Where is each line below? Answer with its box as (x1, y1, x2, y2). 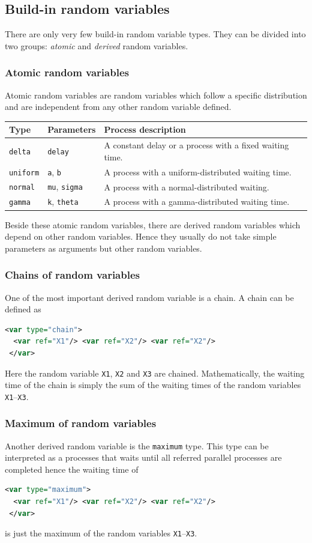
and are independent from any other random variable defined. (5, 100, 232, 113)
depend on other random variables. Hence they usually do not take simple (5, 230, 277, 243)
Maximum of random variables (5, 416, 157, 431)
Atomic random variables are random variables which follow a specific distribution (5, 88, 307, 101)
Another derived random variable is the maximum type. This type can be (5, 439, 269, 452)
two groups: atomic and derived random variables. (5, 39, 188, 52)
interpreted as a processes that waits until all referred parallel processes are (5, 451, 282, 464)
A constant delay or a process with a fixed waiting (104, 139, 289, 151)
